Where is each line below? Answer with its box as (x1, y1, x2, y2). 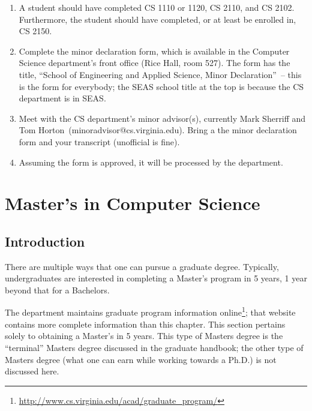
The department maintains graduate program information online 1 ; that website (5, 304, 296, 319)
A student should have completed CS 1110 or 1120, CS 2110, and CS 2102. (19, 1, 295, 13)
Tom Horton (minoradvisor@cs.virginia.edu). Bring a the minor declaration (19, 124, 297, 136)
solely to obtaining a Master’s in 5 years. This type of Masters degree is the (5, 329, 283, 342)
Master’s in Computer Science (5, 191, 260, 215)
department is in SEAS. (19, 92, 106, 104)
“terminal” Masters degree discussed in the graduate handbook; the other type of (5, 341, 304, 353)
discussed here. (5, 365, 59, 377)
